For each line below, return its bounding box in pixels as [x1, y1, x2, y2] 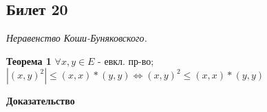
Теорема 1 [6, 53, 52, 68]
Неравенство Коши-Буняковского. [6, 31, 147, 45]
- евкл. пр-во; [98, 53, 154, 68]
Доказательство [6, 94, 75, 108]
